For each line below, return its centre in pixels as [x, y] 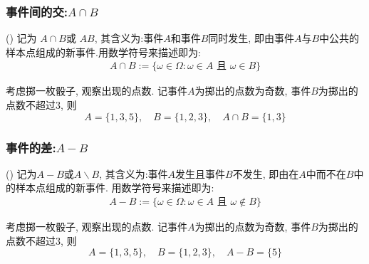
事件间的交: [37, 11]
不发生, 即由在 [266, 173]
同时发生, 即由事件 [251, 38]
